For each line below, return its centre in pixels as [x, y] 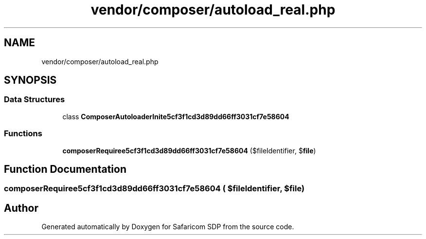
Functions [23, 134]
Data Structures [35, 100]
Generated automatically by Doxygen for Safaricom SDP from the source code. [168, 227]
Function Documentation [65, 169]
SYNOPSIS [30, 80]
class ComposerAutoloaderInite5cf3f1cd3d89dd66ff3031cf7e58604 [176, 116]
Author [21, 208]
